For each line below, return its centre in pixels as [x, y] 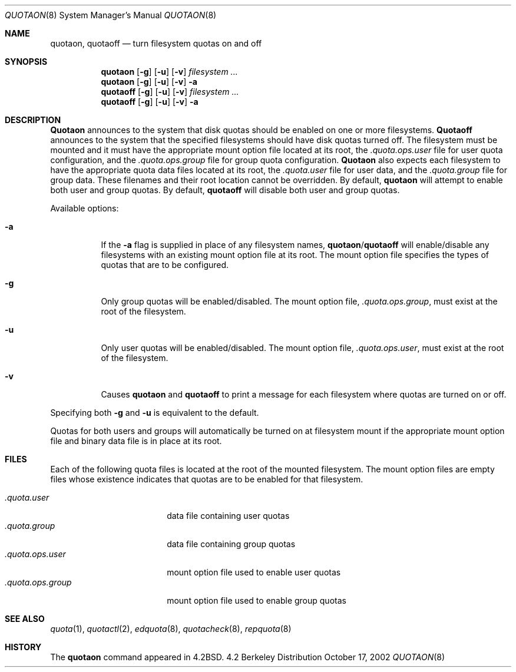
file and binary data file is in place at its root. [136, 441]
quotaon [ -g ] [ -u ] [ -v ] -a [149, 82]
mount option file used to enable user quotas [254, 572]
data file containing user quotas [228, 516]
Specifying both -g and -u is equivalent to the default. [155, 413]
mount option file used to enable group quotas [257, 600]
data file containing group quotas [231, 544]
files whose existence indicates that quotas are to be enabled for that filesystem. [207, 479]
